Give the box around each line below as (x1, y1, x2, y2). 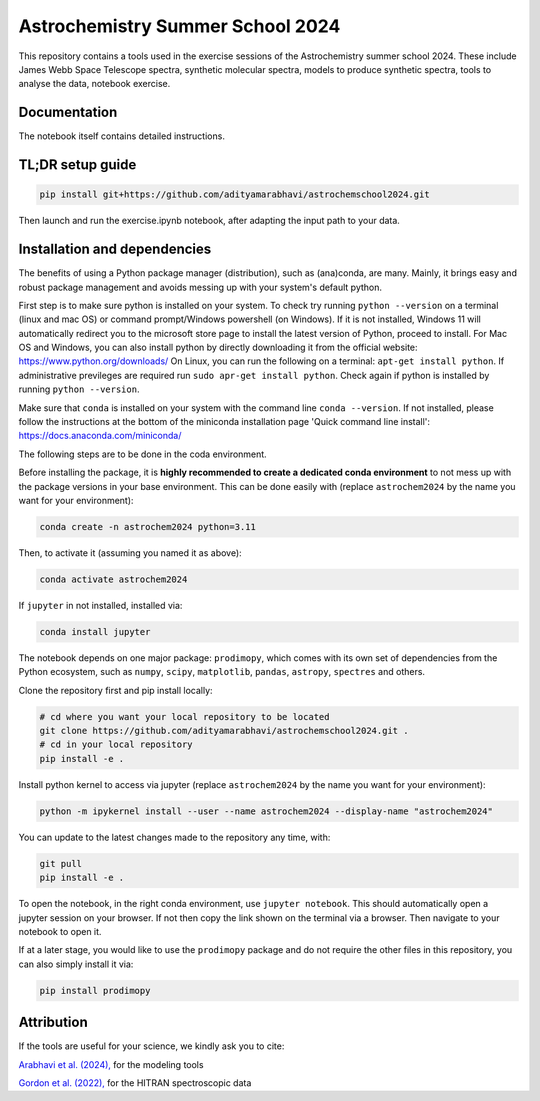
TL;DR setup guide (18, 156, 137, 174)
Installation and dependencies (18, 241, 212, 258)
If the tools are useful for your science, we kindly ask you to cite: (18, 1040, 285, 1052)
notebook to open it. (18, 925, 102, 937)
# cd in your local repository (39, 739, 194, 750)
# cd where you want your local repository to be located (39, 711, 330, 722)
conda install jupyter (39, 626, 151, 637)
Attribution (18, 1014, 89, 1031)
